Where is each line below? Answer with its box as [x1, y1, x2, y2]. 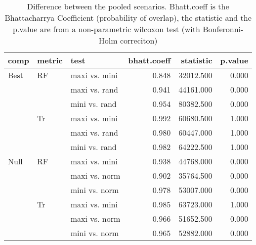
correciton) [120, 35, 158, 46]
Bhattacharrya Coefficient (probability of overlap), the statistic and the [4, 12, 252, 23]
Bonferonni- [203, 23, 244, 35]
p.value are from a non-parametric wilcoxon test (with [13, 23, 200, 35]
